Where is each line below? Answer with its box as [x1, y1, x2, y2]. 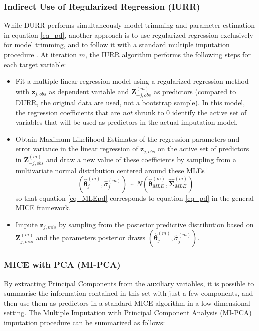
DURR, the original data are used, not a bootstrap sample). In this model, [15, 97, 245, 108]
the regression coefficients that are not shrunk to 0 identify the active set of [15, 107, 247, 117]
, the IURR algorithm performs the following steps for [85, 49, 251, 59]
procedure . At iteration [4, 49, 77, 59]
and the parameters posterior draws [36, 232, 146, 243]
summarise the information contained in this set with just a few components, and [4, 288, 253, 298]
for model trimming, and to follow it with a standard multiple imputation [4, 39, 230, 50]
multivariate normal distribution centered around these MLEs [15, 165, 205, 176]
